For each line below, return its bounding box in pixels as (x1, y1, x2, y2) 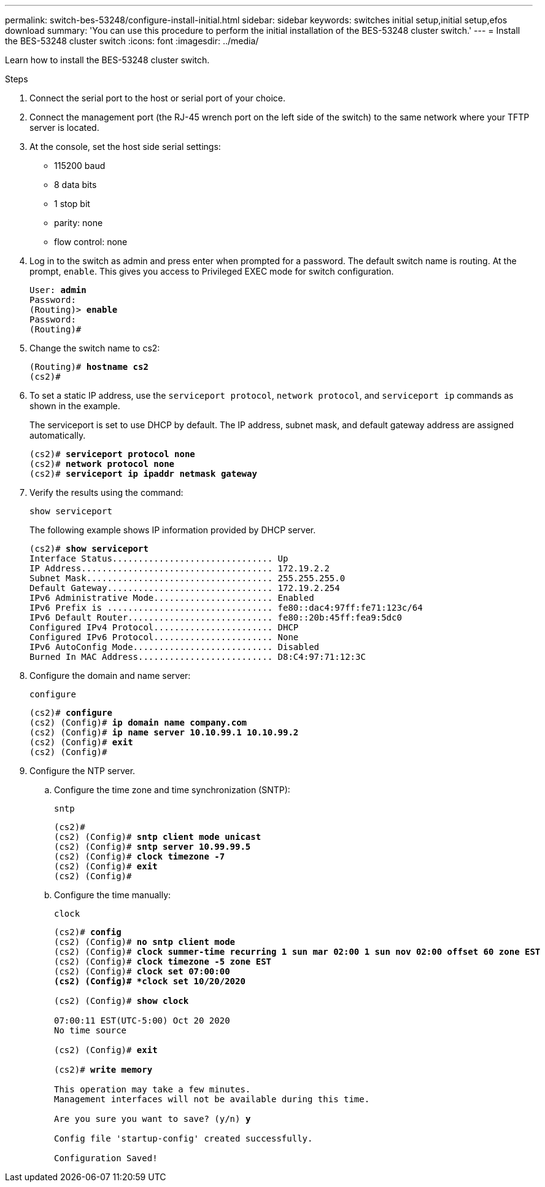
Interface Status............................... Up (29, 554, 288, 563)
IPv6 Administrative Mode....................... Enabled (29, 593, 314, 603)
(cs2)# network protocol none (29, 459, 175, 469)
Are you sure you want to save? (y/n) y (54, 1114, 251, 1124)
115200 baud (54, 160, 106, 171)
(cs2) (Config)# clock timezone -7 (54, 852, 225, 861)
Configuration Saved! (54, 1153, 158, 1163)
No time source (54, 1025, 127, 1035)
